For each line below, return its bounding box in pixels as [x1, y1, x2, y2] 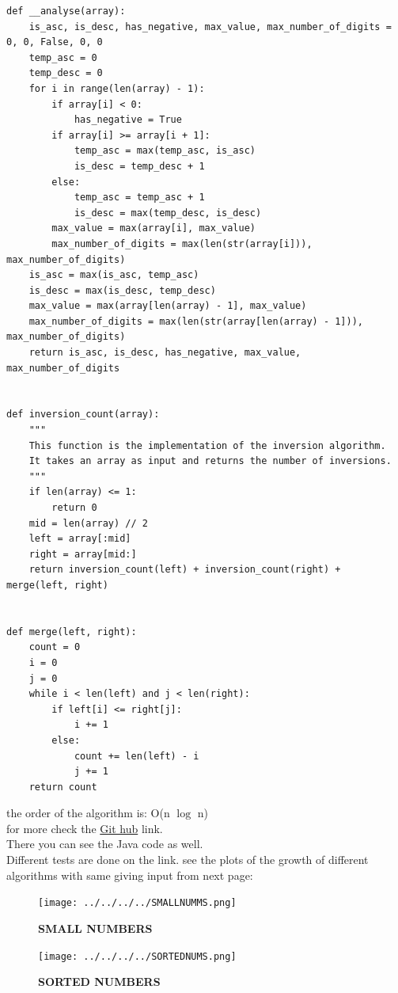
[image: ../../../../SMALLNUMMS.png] [38, 897, 237, 909]
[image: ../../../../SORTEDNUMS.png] [38, 950, 237, 962]
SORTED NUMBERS [38, 973, 161, 990]
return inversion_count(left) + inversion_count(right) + [28, 564, 341, 576]
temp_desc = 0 [28, 67, 103, 79]
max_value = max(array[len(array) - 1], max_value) [28, 300, 307, 312]
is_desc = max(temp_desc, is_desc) [74, 207, 262, 219]
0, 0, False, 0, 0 [6, 36, 103, 48]
